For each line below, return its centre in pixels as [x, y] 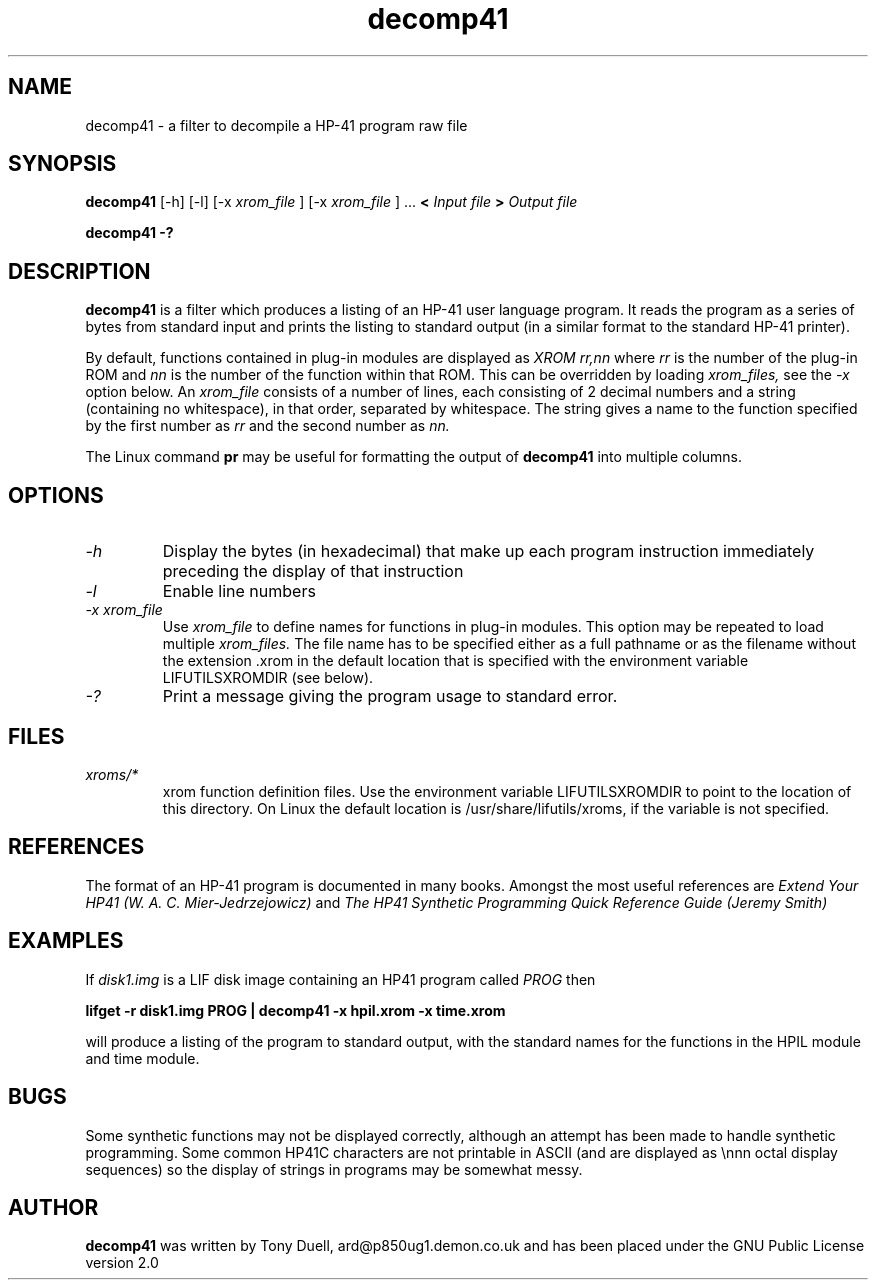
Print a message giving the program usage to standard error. [390, 696]
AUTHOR [53, 1207]
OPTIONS [56, 495]
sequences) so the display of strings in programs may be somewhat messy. [334, 1169]
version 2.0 [122, 1263]
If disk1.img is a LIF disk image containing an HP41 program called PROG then [340, 979]
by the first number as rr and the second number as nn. [267, 426]
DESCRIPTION [79, 271]
